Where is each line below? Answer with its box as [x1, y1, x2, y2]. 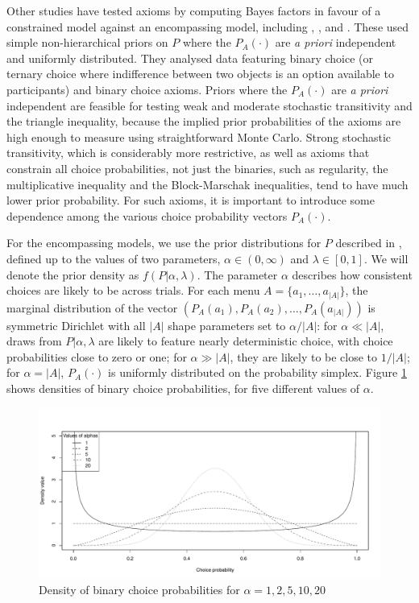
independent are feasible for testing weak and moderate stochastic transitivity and [6, 97, 413, 114]
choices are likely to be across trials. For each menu [6, 282, 260, 299]
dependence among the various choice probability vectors [6, 207, 288, 224]
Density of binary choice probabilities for [39, 581, 240, 598]
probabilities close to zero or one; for [6, 348, 187, 365]
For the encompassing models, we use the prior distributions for [6, 234, 322, 251]
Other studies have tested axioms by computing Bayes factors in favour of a [6, 2, 381, 19]
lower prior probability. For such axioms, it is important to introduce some [6, 192, 375, 209]
